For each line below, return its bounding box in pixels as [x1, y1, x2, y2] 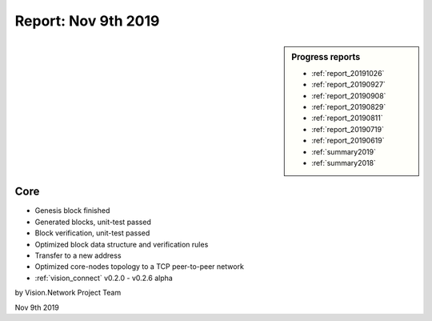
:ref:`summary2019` [311, 146, 376, 156]
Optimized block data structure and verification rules [34, 239, 209, 249]
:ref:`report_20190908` [311, 90, 386, 100]
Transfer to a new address [34, 251, 122, 260]
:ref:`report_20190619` [311, 136, 385, 146]
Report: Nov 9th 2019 [14, 12, 160, 30]
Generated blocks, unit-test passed [34, 217, 151, 227]
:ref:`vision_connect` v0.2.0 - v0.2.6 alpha [34, 273, 174, 283]
